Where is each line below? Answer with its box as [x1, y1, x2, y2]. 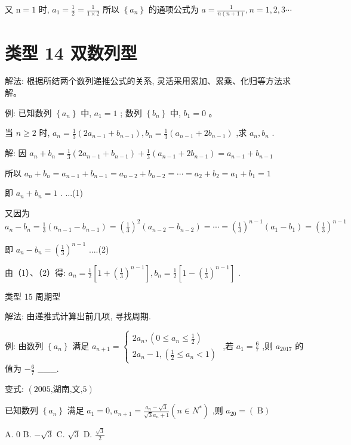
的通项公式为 [148, 3, 199, 15]
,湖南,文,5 [50, 385, 87, 394]
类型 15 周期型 [5, 290, 61, 302]
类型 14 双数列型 [5, 40, 137, 64]
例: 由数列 [5, 339, 44, 351]
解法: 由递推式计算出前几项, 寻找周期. [5, 310, 151, 322]
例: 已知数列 [5, 106, 52, 119]
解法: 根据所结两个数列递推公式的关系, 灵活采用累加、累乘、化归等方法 [5, 74, 283, 87]
